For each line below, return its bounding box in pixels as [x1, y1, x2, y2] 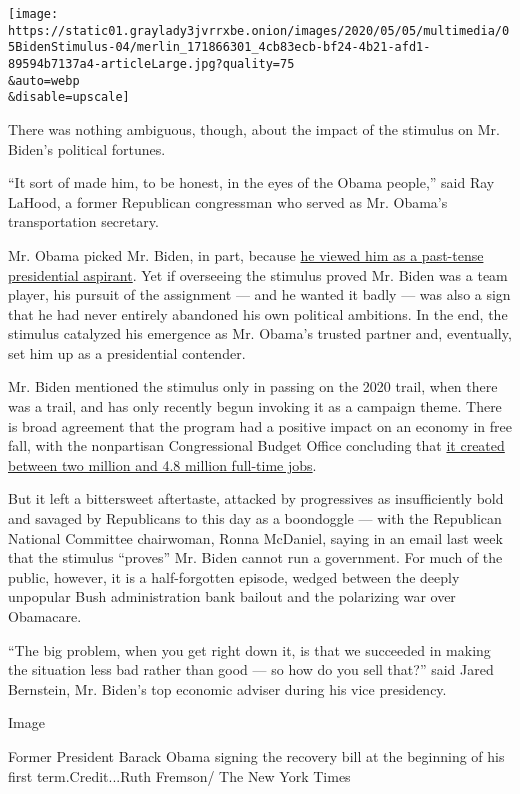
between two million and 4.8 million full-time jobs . [8, 454, 317, 475]
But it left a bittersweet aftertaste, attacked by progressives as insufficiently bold [8, 488, 504, 509]
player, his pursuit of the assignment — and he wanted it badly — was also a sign [8, 284, 511, 305]
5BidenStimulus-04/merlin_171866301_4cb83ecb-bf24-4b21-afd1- [8, 40, 431, 55]
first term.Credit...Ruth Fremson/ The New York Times [8, 765, 351, 786]
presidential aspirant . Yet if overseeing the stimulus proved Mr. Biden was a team [8, 264, 508, 285]
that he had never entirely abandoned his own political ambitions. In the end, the [8, 303, 508, 324]
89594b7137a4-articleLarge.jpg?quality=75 [8, 56, 295, 71]
